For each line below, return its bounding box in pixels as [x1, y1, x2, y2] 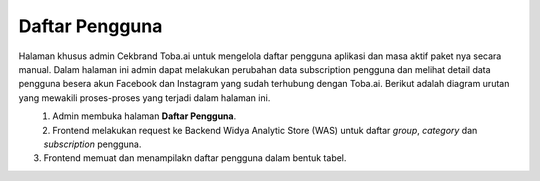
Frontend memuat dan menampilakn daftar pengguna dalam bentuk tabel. [43, 152, 347, 164]
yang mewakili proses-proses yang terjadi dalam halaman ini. [18, 91, 271, 104]
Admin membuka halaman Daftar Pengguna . [52, 110, 237, 122]
